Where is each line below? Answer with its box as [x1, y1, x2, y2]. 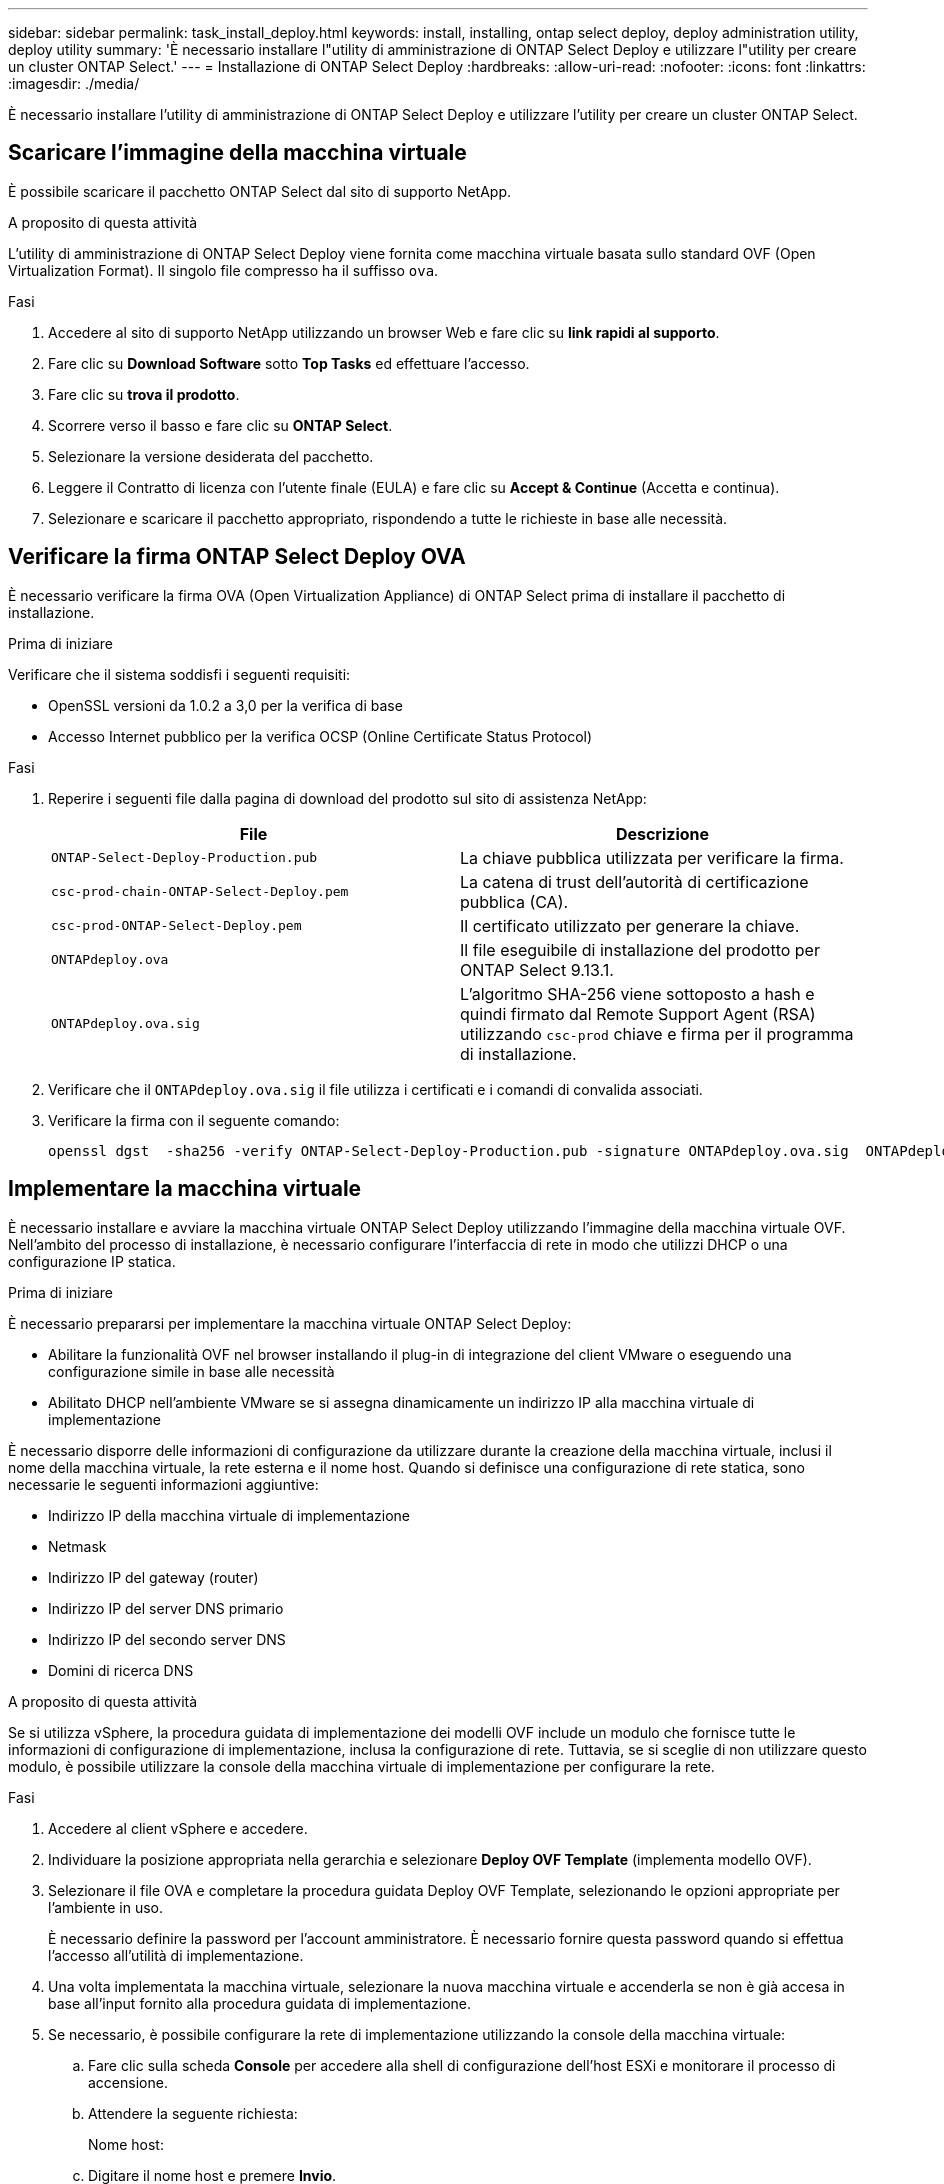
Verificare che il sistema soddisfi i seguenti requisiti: [8, 665, 351, 683]
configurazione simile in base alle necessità [48, 1362, 335, 1380]
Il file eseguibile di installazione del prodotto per [460, 939, 820, 960]
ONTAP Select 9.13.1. [460, 959, 614, 980]
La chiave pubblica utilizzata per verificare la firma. [460, 847, 844, 868]
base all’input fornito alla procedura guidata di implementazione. [48, 1994, 472, 2012]
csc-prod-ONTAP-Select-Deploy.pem [51, 918, 302, 934]
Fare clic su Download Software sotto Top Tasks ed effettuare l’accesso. [48, 354, 530, 372]
